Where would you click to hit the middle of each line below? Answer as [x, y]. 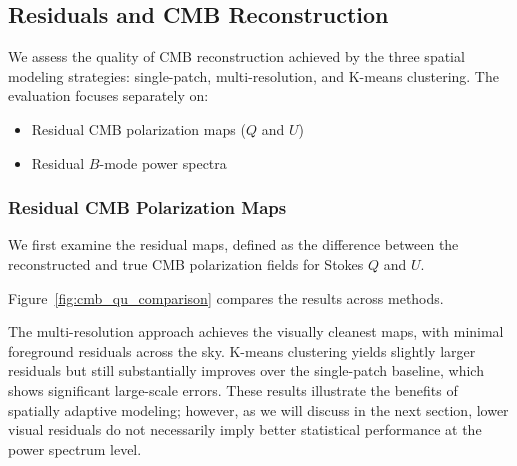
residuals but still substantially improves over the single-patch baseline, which [246, 370]
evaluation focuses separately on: [108, 95]
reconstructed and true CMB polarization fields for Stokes [186, 263]
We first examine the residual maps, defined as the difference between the [233, 244]
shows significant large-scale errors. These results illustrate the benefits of [233, 389]
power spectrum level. [75, 448]
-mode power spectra [163, 162]
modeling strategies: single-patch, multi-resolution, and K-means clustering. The [253, 75]
